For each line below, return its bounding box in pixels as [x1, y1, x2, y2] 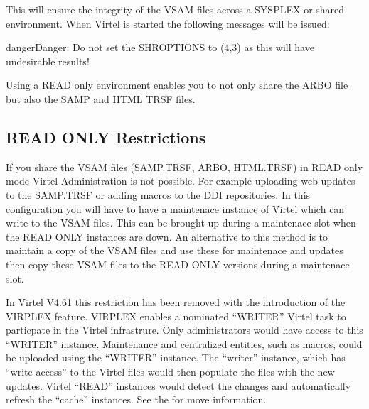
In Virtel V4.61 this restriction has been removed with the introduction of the [6, 295, 346, 310]
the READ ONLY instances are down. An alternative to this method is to [6, 229, 328, 244]
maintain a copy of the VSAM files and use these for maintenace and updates [6, 243, 343, 258]
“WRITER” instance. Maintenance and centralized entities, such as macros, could [6, 336, 363, 351]
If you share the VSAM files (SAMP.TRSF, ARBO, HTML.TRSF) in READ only [6, 159, 363, 174]
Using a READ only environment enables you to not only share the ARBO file [6, 77, 348, 92]
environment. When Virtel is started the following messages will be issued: [6, 16, 330, 31]
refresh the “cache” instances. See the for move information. [6, 392, 267, 407]
